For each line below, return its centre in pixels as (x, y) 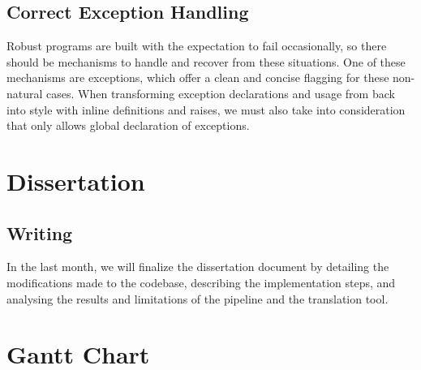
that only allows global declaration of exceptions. (128, 125)
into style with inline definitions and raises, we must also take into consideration (206, 109)
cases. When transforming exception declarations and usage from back (221, 93)
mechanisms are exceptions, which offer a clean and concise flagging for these (198, 77)
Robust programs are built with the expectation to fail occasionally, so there (197, 46)
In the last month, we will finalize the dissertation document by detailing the (198, 267)
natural (25, 93)
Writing (40, 232)
